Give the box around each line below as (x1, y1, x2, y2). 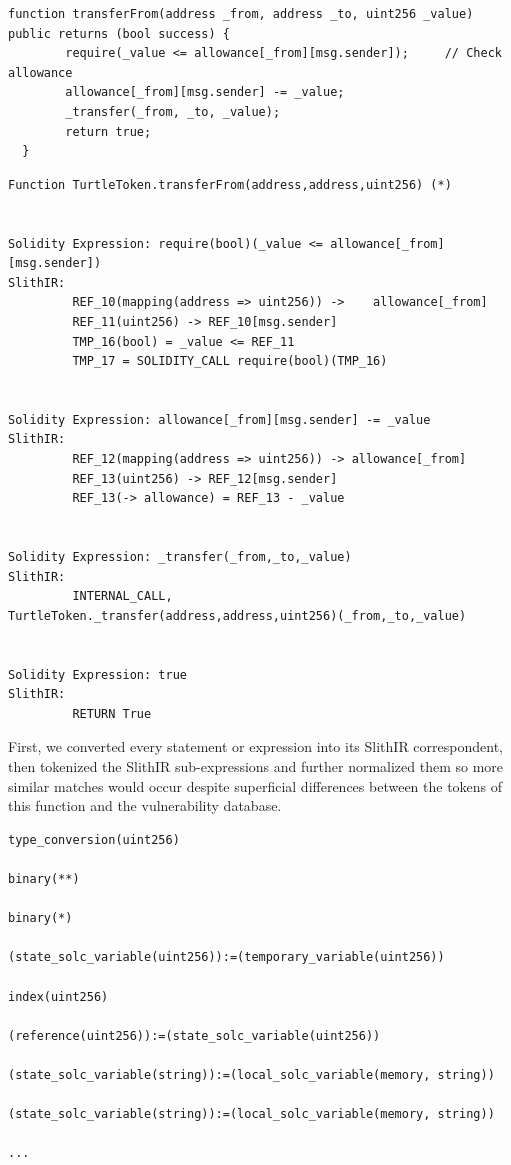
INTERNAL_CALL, (72, 589, 173, 604)
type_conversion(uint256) (8, 832, 180, 847)
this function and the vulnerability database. (8, 795, 282, 816)
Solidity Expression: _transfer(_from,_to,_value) (8, 550, 352, 565)
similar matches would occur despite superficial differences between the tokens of (8, 775, 503, 796)
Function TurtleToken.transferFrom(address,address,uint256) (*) (8, 177, 452, 192)
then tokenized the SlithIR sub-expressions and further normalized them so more (8, 755, 504, 776)
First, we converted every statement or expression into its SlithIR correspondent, (8, 736, 503, 757)
